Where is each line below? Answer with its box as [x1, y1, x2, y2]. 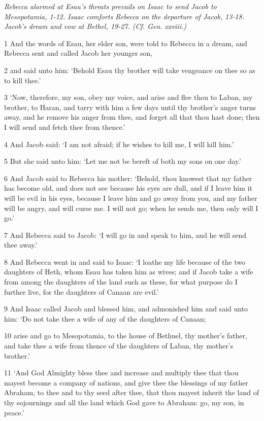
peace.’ [4, 407, 24, 417]
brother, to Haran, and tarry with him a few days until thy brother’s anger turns [4, 101, 256, 112]
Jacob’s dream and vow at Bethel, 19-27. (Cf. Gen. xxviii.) [4, 21, 186, 31]
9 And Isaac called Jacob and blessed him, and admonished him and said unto [4, 303, 248, 314]
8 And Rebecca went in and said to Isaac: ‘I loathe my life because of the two [4, 256, 246, 267]
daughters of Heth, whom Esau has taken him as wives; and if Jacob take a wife [4, 266, 253, 277]
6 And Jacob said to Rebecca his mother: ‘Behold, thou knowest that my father [4, 172, 252, 183]
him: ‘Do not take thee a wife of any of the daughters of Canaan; [4, 313, 206, 324]
